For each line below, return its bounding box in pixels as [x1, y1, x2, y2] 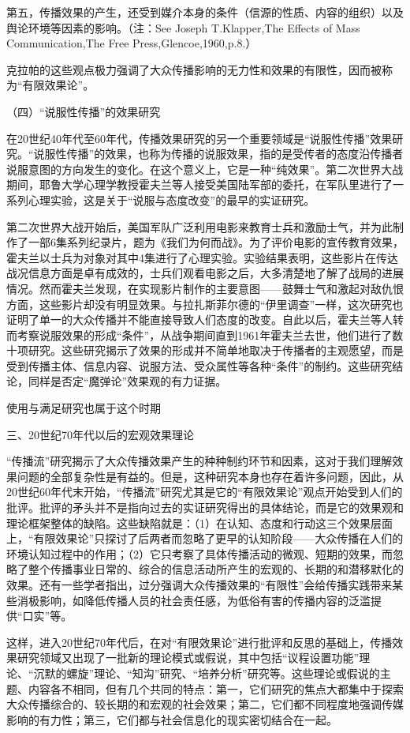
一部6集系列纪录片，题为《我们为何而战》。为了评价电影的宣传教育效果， [28, 234, 404, 250]
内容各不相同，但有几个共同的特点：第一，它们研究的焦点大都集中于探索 [28, 680, 404, 697]
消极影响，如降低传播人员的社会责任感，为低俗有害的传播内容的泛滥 [17, 592, 371, 608]
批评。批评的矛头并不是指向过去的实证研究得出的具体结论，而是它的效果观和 [6, 499, 404, 516]
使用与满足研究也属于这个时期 [6, 400, 161, 416]
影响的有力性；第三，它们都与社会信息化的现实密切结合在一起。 [6, 711, 337, 727]
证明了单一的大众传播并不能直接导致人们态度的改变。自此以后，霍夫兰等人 [6, 311, 393, 328]
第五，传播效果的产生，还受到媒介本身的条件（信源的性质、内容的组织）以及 [6, 4, 404, 20]
